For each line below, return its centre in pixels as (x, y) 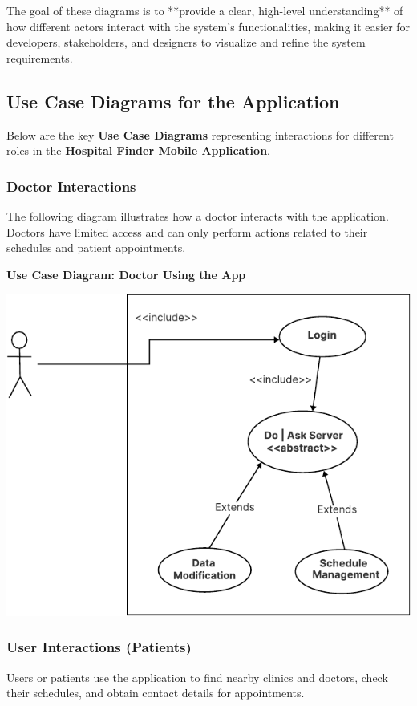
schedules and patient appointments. (96, 248)
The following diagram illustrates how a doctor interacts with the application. (198, 215)
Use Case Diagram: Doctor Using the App (126, 274)
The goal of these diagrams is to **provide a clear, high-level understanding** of (205, 10)
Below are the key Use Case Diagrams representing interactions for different (200, 134)
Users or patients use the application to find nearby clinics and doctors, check (197, 677)
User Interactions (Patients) (99, 647)
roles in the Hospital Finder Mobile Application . (138, 150)
